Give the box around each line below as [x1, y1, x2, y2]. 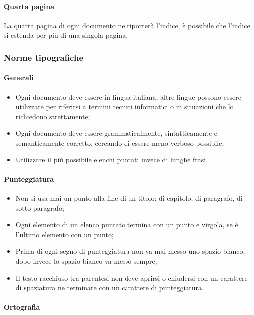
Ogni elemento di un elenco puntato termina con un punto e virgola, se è [15, 219, 238, 230]
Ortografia [4, 302, 40, 312]
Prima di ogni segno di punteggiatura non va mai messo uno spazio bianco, [15, 246, 245, 256]
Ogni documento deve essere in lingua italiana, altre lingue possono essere [15, 91, 241, 102]
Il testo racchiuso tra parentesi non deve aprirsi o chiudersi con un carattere [15, 272, 248, 283]
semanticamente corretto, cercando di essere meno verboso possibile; [15, 138, 224, 148]
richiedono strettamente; [15, 111, 90, 121]
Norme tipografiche [4, 51, 84, 63]
